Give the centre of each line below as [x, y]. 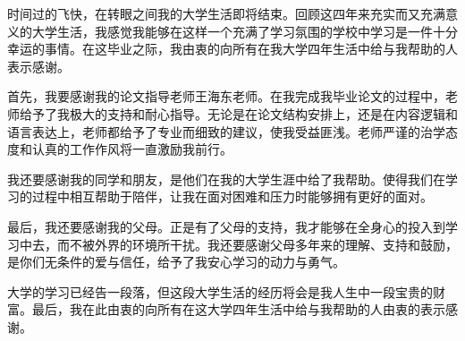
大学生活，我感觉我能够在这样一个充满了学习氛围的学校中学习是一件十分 [245, 31]
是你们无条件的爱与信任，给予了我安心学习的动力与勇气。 [176, 262]
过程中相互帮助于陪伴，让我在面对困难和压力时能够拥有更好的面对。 [232, 196]
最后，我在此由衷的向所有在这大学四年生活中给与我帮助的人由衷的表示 [238, 309]
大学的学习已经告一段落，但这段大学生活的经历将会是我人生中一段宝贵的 [220, 291]
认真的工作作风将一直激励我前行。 [132, 149]
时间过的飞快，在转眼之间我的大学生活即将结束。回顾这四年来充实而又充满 [226, 13]
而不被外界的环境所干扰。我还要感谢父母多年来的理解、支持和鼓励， [257, 244]
